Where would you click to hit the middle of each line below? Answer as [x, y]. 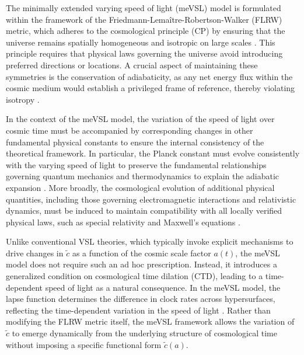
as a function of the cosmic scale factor [141, 253]
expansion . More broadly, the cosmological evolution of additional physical [140, 187]
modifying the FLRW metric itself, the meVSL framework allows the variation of [150, 321]
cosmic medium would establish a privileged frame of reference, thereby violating [151, 88]
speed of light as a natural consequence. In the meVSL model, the [163, 287]
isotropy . [23, 99]
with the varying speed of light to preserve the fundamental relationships [136, 164]
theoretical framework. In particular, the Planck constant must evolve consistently [153, 153]
